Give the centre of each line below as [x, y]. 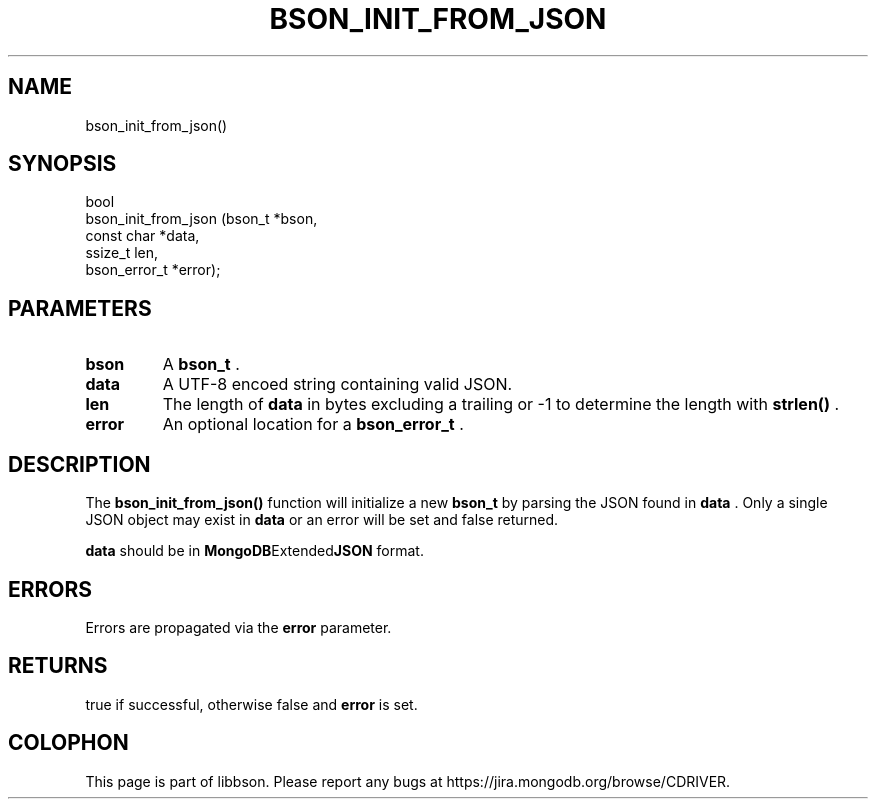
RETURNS [58, 666]
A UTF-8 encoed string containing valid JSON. [337, 384]
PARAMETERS [80, 308]
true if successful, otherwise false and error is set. [251, 704]
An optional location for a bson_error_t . [313, 424]
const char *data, [142, 236]
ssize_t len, [122, 253]
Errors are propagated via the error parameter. [238, 627]
